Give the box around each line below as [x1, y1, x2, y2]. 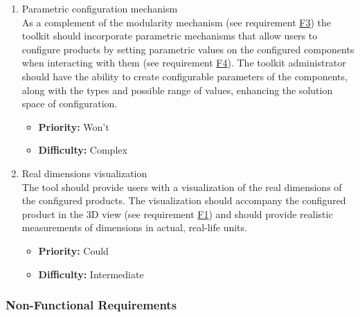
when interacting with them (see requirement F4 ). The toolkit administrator [21, 55, 346, 70]
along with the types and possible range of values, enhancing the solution [21, 82, 333, 97]
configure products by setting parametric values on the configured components [21, 42, 354, 56]
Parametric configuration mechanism [21, 1, 178, 15]
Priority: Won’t [38, 119, 109, 134]
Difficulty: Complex [38, 143, 127, 157]
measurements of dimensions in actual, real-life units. [21, 220, 247, 235]
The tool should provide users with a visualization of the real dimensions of [21, 179, 342, 194]
